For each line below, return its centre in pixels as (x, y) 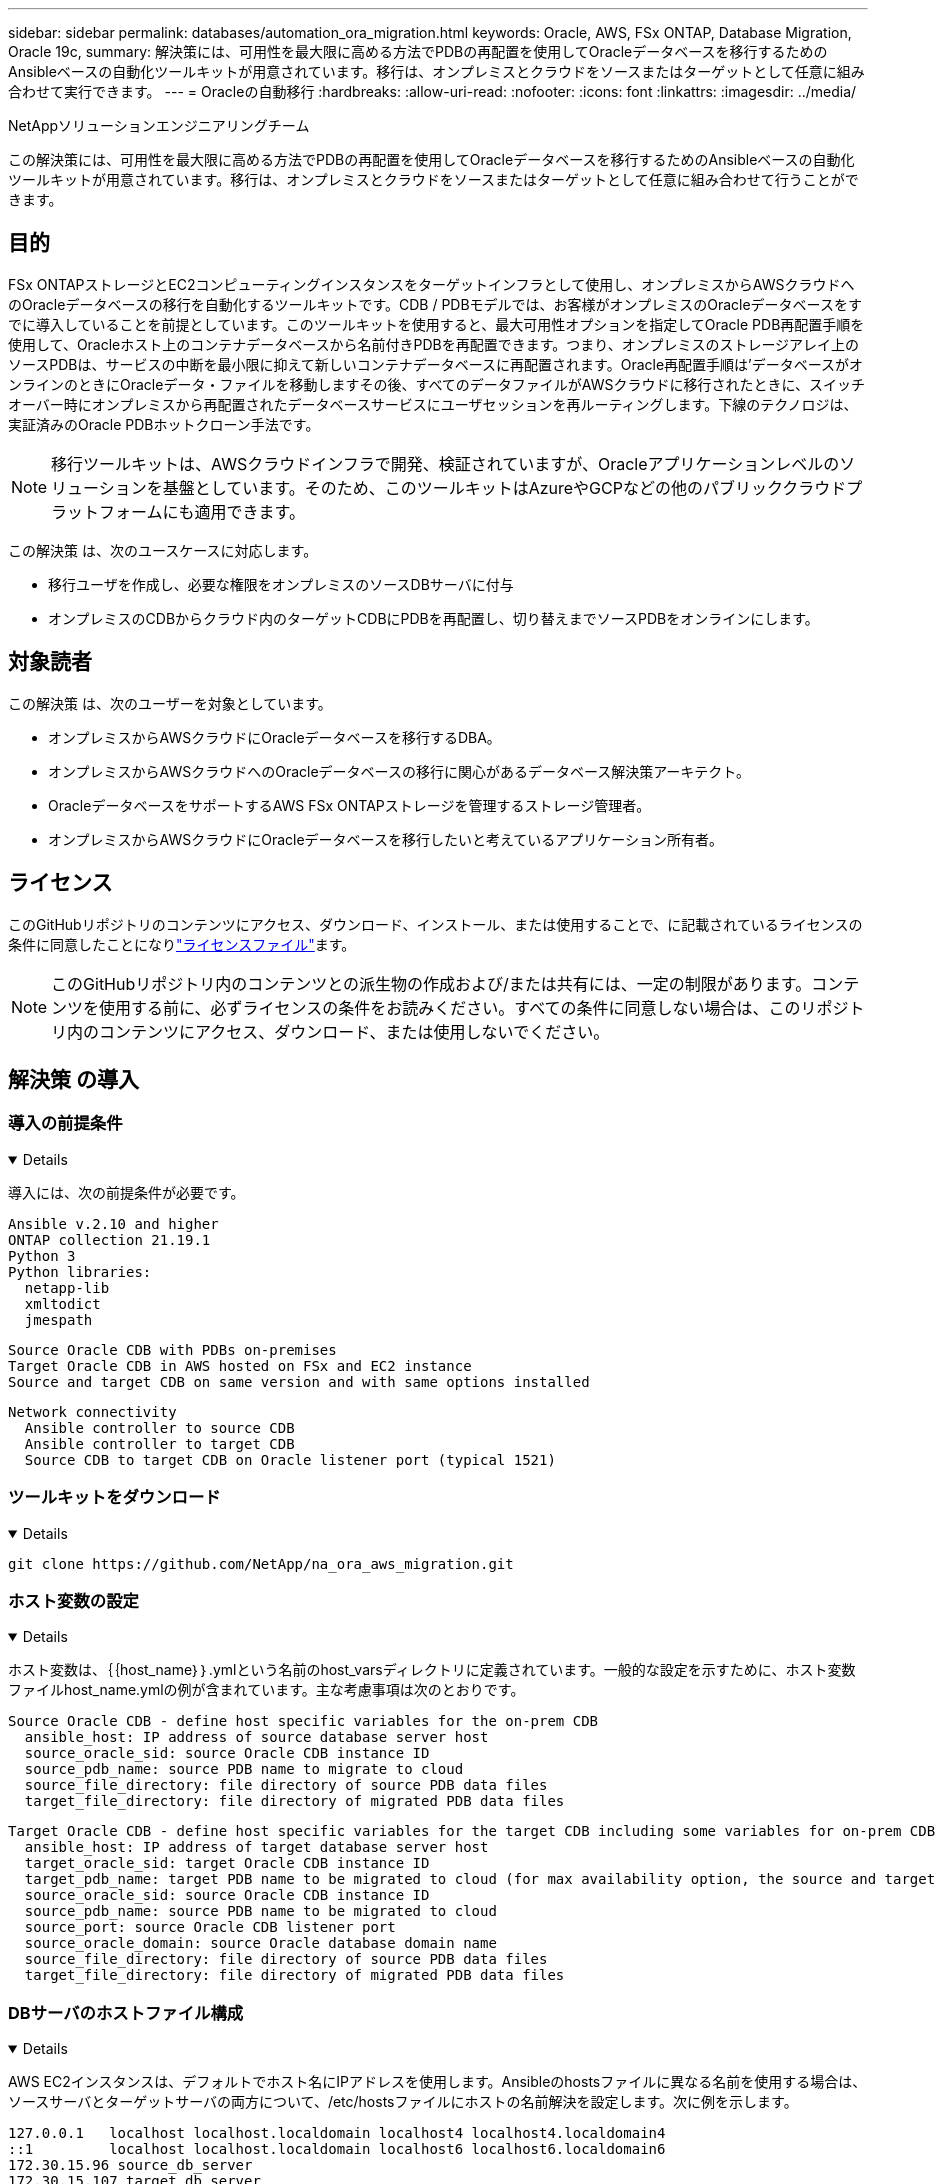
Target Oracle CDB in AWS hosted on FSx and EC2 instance (240, 1365)
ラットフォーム (107, 511)
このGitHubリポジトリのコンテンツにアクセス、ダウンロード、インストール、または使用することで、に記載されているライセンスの (435, 924)
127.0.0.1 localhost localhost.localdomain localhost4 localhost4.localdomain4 (337, 2133)
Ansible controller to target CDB (159, 1443)
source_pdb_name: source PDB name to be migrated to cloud (260, 1911)
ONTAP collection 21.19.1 (109, 1239)
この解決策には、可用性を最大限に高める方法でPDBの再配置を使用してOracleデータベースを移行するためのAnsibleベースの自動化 (431, 159)
